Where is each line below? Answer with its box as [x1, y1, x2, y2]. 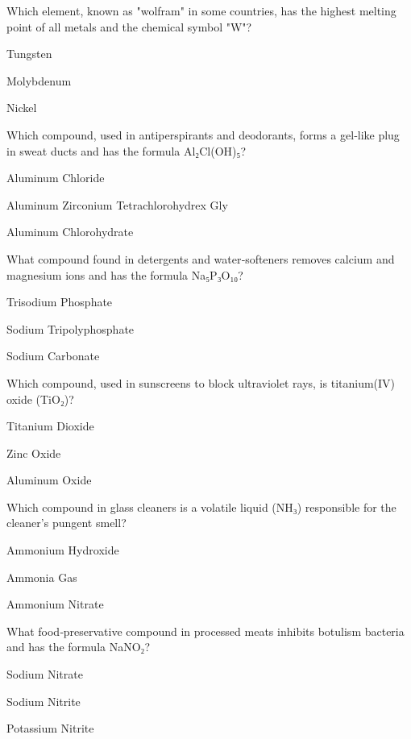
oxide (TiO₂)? [6, 390, 74, 407]
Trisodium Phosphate [6, 293, 113, 310]
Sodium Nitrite [6, 692, 81, 709]
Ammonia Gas [6, 568, 77, 585]
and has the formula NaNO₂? [6, 638, 151, 655]
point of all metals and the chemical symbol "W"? [6, 18, 252, 35]
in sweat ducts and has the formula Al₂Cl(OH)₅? [6, 142, 247, 159]
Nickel [6, 99, 37, 116]
